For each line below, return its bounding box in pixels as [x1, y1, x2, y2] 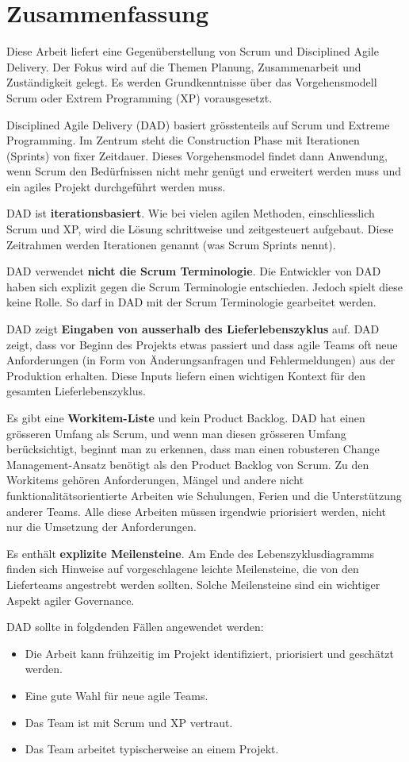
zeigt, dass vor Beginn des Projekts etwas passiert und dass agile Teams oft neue [6, 336, 398, 352]
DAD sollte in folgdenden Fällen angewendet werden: [6, 618, 264, 635]
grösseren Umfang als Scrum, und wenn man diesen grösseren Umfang [6, 425, 346, 441]
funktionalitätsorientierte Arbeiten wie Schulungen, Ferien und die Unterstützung [6, 487, 402, 503]
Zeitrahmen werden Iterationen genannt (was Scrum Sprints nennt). [6, 236, 336, 252]
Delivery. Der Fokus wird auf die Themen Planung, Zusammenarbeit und [6, 58, 361, 75]
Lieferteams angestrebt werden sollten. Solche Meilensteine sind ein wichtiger [6, 575, 380, 592]
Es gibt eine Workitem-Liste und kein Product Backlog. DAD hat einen [6, 410, 365, 425]
